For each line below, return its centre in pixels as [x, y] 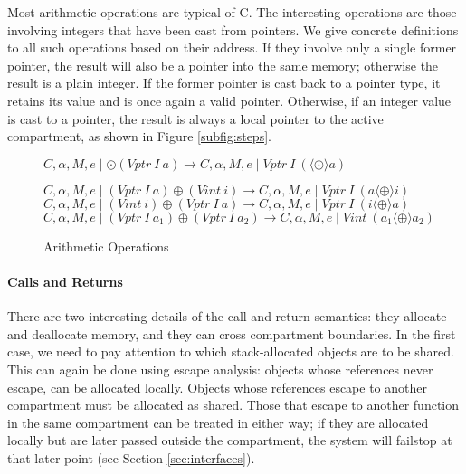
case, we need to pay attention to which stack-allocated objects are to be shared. [231, 351]
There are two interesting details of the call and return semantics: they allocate [227, 316]
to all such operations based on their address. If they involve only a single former [232, 47]
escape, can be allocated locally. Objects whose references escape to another [218, 387]
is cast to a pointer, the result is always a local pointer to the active [195, 118]
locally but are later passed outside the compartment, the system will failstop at [230, 440]
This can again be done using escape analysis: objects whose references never [220, 369]
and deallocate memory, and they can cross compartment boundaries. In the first [232, 333]
